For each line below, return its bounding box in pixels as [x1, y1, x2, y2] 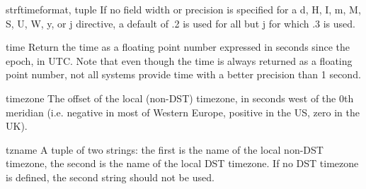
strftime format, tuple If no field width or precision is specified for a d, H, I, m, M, [6, 2, 361, 16]
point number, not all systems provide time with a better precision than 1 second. [6, 67, 361, 82]
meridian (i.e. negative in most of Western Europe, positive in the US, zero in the [6, 104, 360, 119]
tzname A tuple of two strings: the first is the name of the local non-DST [6, 142, 324, 157]
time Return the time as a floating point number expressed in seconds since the [6, 39, 350, 54]
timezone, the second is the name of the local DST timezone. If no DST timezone [6, 156, 359, 171]
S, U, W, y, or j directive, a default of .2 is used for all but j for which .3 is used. [6, 16, 355, 30]
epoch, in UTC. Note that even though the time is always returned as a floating [6, 53, 353, 68]
